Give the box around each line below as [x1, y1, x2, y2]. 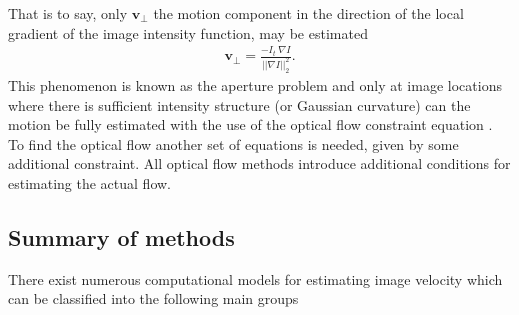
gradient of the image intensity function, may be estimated [8, 22, 368, 43]
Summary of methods [8, 221, 235, 252]
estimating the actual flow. [8, 172, 172, 193]
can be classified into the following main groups [8, 288, 299, 309]
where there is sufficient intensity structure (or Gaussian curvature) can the [8, 94, 471, 115]
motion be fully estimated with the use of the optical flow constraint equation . [8, 114, 493, 135]
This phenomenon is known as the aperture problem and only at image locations [8, 75, 502, 95]
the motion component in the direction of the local [153, 3, 464, 23]
